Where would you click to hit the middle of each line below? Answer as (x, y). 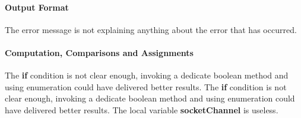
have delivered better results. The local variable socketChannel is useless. (142, 109)
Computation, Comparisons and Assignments (99, 52)
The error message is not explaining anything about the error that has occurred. (151, 29)
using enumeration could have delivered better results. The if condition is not (146, 86)
